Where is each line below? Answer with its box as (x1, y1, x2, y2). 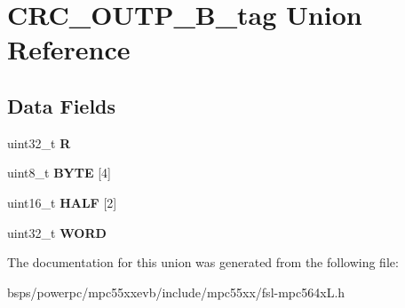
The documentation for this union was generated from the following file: (7, 253, 399, 272)
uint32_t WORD (7, 223, 107, 241)
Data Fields (7, 91, 116, 119)
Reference (7, 31, 131, 67)
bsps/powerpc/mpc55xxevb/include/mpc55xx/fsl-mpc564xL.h (7, 282, 345, 301)
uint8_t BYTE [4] (7, 163, 111, 182)
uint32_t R (7, 133, 71, 152)
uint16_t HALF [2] (7, 193, 117, 211)
